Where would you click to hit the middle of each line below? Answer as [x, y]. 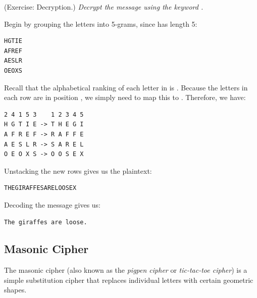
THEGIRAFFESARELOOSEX [40, 188]
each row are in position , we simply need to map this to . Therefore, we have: [125, 97]
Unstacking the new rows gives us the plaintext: [78, 170]
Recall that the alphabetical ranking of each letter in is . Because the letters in [126, 87]
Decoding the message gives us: [53, 204]
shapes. [15, 290]
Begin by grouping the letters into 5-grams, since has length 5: [101, 23]
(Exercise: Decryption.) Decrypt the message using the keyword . [104, 7]
